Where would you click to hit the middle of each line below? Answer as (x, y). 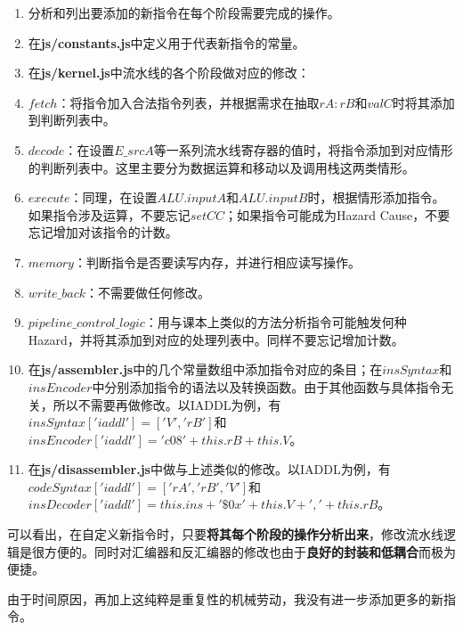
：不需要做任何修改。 (148, 292)
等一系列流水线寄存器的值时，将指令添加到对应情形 (303, 149)
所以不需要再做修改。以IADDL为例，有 (167, 404)
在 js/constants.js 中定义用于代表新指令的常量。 (167, 42)
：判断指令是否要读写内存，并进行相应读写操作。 (217, 262)
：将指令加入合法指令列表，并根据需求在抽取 (188, 102)
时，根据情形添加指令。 (376, 197)
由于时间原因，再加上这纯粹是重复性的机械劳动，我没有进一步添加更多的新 (225, 598)
